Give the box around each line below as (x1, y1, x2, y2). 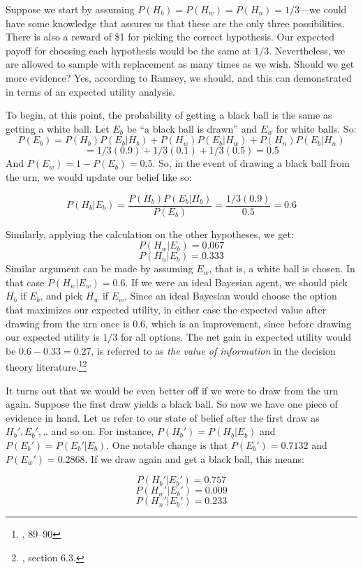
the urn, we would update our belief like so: (6, 169, 192, 184)
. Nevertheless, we (269, 43, 346, 57)
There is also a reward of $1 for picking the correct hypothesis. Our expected (6, 29, 335, 44)
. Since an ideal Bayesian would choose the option (124, 288, 337, 303)
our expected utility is (6, 330, 100, 344)
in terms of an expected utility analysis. (6, 84, 175, 98)
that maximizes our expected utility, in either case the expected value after (6, 302, 327, 316)
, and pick (40, 288, 83, 303)
